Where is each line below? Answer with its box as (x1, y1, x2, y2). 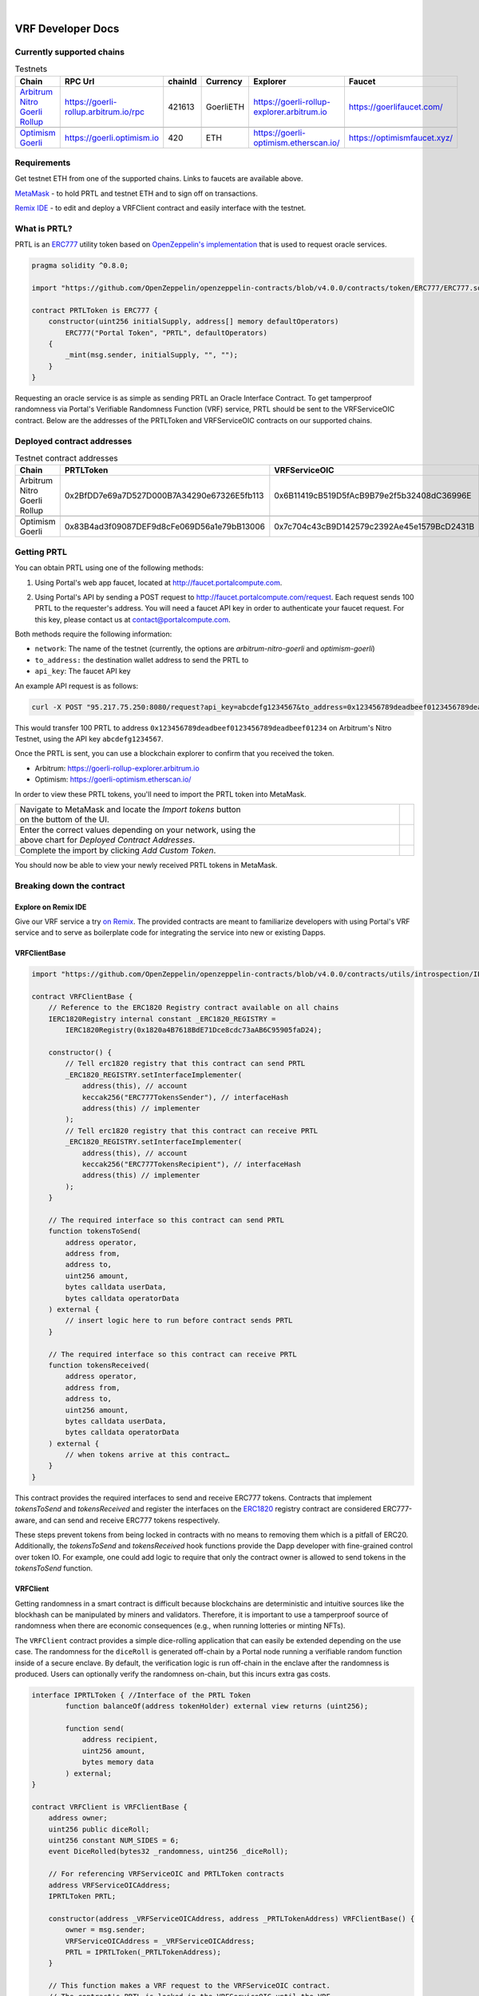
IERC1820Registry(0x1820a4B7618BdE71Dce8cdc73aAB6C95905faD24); (65, 1026, 323, 1035)
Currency (205, 76, 243, 87)
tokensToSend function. (14, 1563, 93, 1573)
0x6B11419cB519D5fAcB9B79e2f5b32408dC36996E (274, 490, 472, 501)
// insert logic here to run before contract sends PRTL (65, 1316, 293, 1325)
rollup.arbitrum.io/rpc (64, 106, 145, 117)
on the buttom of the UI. (19, 814, 109, 825)
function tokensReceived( (48, 1360, 150, 1369)
